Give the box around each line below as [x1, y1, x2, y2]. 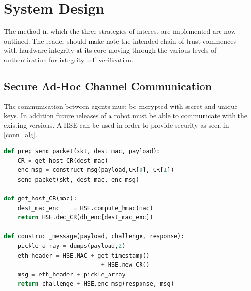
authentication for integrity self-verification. [4, 54, 134, 64]
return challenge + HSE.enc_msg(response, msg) [17, 280, 174, 288]
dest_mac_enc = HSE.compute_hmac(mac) [17, 204, 153, 212]
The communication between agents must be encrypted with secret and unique [4, 101, 238, 111]
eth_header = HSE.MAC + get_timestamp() [17, 252, 150, 259]
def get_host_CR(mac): [4, 195, 77, 202]
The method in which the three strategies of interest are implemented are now [4, 26, 236, 36]
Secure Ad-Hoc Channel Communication [4, 78, 212, 93]
